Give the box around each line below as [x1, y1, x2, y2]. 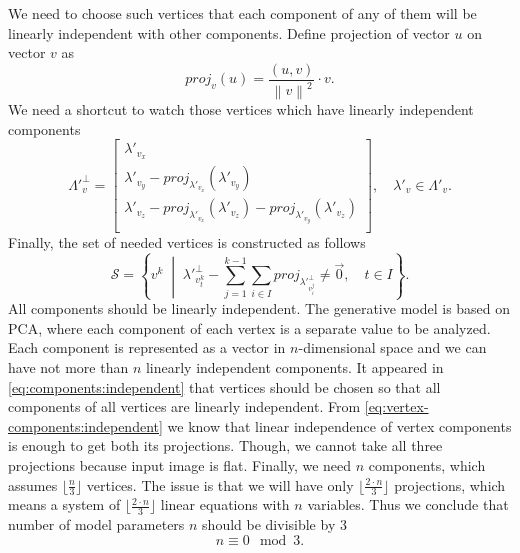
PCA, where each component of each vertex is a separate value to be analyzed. [8, 317, 491, 338]
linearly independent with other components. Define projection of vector [8, 22, 450, 43]
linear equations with [160, 494, 290, 515]
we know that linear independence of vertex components [167, 415, 512, 436]
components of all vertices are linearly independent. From [8, 396, 361, 417]
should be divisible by [202, 514, 336, 535]
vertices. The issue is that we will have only [86, 474, 354, 495]
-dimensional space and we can [298, 337, 487, 358]
